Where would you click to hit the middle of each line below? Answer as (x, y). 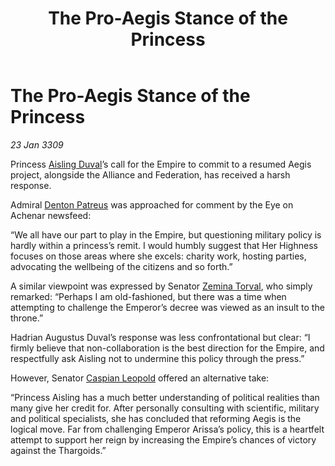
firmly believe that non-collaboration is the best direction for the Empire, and (167, 348)
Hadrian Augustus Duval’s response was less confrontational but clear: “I (160, 337)
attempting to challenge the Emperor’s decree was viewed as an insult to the (167, 307)
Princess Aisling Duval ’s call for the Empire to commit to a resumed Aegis (161, 164)
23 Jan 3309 (37, 144)
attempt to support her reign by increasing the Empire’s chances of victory (163, 439)
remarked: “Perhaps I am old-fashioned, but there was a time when (148, 296)
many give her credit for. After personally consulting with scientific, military (165, 408)
